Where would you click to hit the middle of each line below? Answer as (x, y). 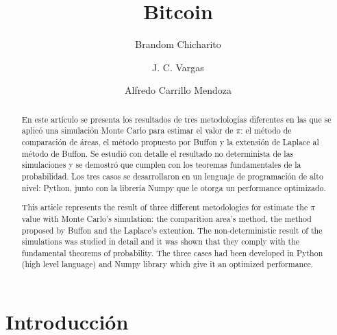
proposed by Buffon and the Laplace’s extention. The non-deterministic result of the (172, 230)
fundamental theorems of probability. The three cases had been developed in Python (172, 252)
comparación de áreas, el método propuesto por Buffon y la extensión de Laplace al (170, 142)
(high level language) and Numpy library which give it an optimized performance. (167, 264)
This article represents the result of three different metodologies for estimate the (165, 207)
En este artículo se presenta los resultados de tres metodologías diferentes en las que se (176, 119)
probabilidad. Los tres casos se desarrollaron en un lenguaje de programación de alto (172, 176)
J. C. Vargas (178, 67)
